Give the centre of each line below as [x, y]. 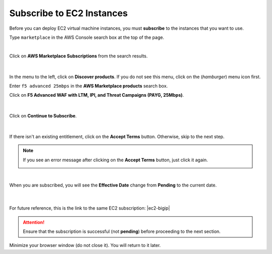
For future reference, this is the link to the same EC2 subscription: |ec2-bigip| [90, 208]
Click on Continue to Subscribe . [43, 116]
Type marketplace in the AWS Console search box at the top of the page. [87, 37]
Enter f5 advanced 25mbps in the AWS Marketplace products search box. [89, 86]
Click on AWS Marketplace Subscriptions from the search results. [79, 56]
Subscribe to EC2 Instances [69, 13]
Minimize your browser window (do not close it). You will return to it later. [85, 245]
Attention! [34, 222]
